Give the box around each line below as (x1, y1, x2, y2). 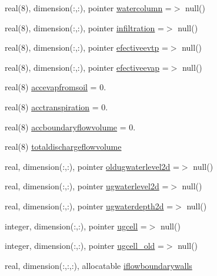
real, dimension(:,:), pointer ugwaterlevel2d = (5, 180, 169, 192)
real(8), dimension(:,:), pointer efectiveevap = (5, 61, 169, 73)
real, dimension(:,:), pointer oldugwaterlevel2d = (5, 160, 179, 172)
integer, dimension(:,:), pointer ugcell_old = (5, 239, 164, 252)
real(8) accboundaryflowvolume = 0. (5, 120, 136, 133)
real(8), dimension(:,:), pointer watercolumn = (5, 2, 172, 14)
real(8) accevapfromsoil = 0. (5, 81, 106, 93)
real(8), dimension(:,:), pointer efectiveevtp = (5, 41, 168, 54)
